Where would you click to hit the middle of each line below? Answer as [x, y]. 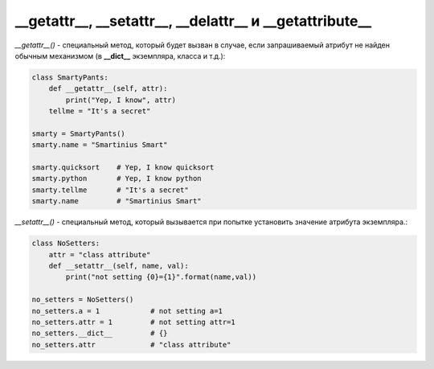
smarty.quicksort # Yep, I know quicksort [123, 168]
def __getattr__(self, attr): [108, 89]
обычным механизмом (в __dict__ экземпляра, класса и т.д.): [120, 55]
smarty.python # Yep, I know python [117, 178]
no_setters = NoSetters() [83, 300]
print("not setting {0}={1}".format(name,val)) [161, 277]
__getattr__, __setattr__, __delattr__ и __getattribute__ [193, 21]
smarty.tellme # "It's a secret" [110, 190]
